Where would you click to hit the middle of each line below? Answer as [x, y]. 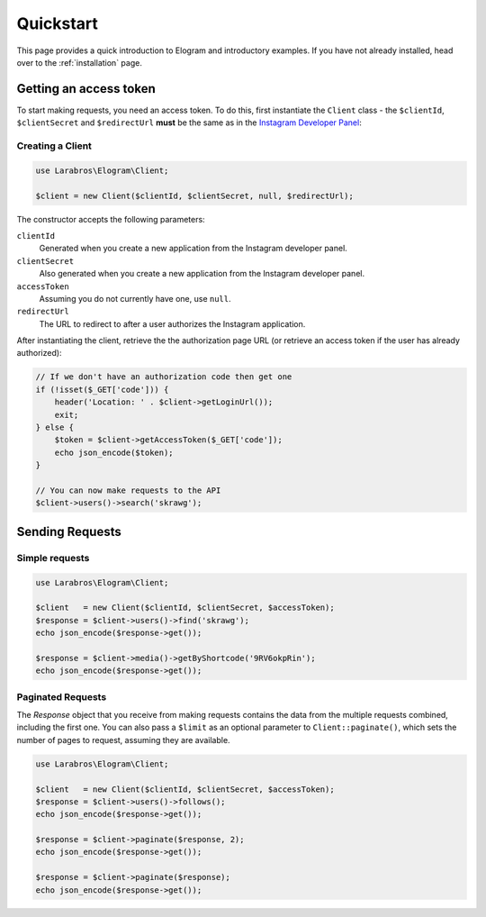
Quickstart [58, 23]
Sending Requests [69, 531]
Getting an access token [86, 89]
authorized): [39, 353]
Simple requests [53, 558]
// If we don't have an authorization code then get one [164, 377]
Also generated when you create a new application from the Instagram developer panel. [202, 274]
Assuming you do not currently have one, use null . [135, 298]
